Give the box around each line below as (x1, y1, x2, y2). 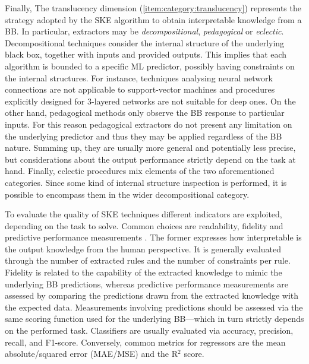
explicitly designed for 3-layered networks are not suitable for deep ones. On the (5, 94, 296, 107)
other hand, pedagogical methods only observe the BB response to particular (5, 106, 285, 119)
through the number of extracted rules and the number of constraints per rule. (5, 254, 291, 267)
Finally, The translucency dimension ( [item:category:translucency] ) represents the (5, 2, 301, 14)
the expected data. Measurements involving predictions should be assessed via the (5, 300, 303, 313)
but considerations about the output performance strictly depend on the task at (5, 153, 296, 165)
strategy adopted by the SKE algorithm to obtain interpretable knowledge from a (5, 13, 302, 26)
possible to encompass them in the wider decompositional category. (5, 188, 250, 200)
